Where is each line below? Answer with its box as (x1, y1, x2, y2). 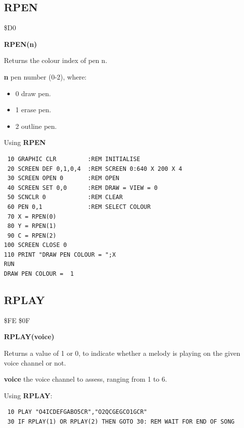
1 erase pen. (15, 104, 51, 115)
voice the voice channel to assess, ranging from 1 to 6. (4, 374, 167, 384)
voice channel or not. (4, 357, 66, 367)
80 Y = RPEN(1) (7, 223, 57, 230)
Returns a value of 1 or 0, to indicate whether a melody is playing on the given (4, 348, 241, 358)
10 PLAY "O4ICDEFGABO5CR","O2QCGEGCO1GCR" (7, 408, 147, 416)
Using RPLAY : (4, 390, 53, 400)
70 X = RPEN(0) (7, 213, 57, 220)
